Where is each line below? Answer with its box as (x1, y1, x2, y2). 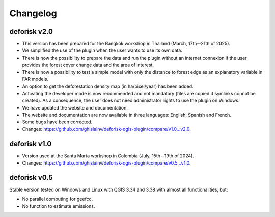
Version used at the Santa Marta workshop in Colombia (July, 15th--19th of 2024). (22, 153, 195, 159)
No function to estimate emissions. (22, 203, 95, 209)
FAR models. (22, 76, 48, 83)
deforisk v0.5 (9, 173, 53, 182)
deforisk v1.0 (9, 139, 52, 148)
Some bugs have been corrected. (22, 119, 93, 125)
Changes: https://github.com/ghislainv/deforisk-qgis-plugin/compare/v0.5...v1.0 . (22, 160, 191, 166)
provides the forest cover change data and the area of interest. (22, 62, 154, 68)
